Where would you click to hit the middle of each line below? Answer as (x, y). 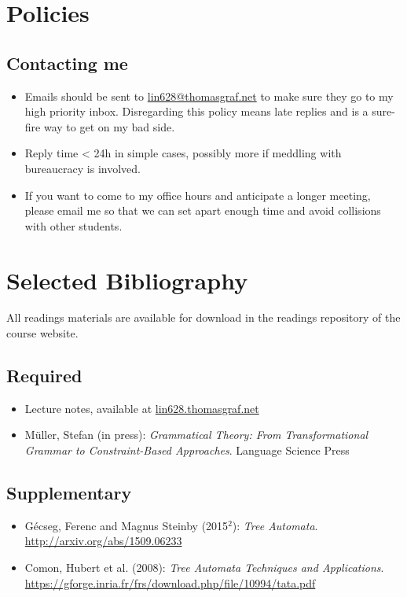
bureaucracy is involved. (82, 168)
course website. (42, 333)
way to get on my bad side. (109, 126)
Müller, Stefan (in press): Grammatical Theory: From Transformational (196, 435)
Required (44, 376)
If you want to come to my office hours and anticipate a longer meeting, (198, 195)
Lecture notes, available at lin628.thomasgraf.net (142, 408)
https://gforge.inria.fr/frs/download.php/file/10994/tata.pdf (170, 582)
